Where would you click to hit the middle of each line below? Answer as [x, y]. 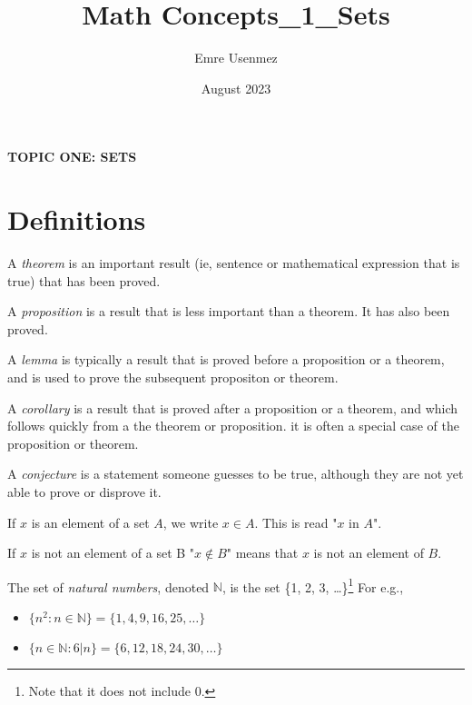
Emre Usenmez [236, 58]
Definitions [77, 219]
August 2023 [236, 88]
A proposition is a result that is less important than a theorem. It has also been [229, 311]
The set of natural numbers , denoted [108, 586]
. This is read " [296, 522]
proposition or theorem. [73, 443]
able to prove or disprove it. [84, 491]
